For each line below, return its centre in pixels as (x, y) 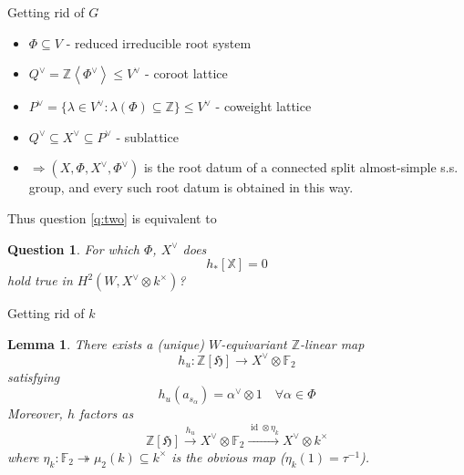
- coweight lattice (263, 106)
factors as (106, 413)
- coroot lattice (186, 73)
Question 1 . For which (73, 248)
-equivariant (254, 343)
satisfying (34, 376)
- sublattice (147, 136)
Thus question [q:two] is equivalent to (112, 217)
